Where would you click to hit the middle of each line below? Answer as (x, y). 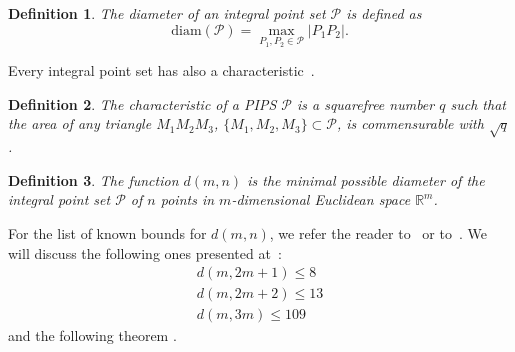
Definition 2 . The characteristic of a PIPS (142, 103)
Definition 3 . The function (93, 179)
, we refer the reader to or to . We (378, 232)
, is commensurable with (410, 123)
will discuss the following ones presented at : (145, 252)
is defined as (384, 13)
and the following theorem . (92, 335)
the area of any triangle (80, 123)
